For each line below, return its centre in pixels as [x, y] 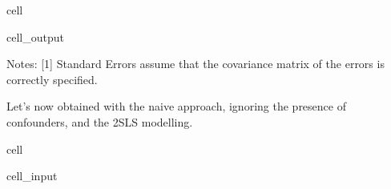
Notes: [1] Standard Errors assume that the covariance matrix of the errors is [195, 64]
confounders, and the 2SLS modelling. [100, 121]
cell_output [35, 36]
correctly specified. [52, 79]
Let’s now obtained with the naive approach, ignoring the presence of [176, 106]
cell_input [32, 176]
